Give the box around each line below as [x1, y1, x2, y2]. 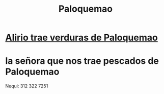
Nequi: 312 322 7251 [5, 83, 48, 89]
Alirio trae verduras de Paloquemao [5, 32, 158, 43]
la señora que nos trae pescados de [5, 55, 159, 67]
